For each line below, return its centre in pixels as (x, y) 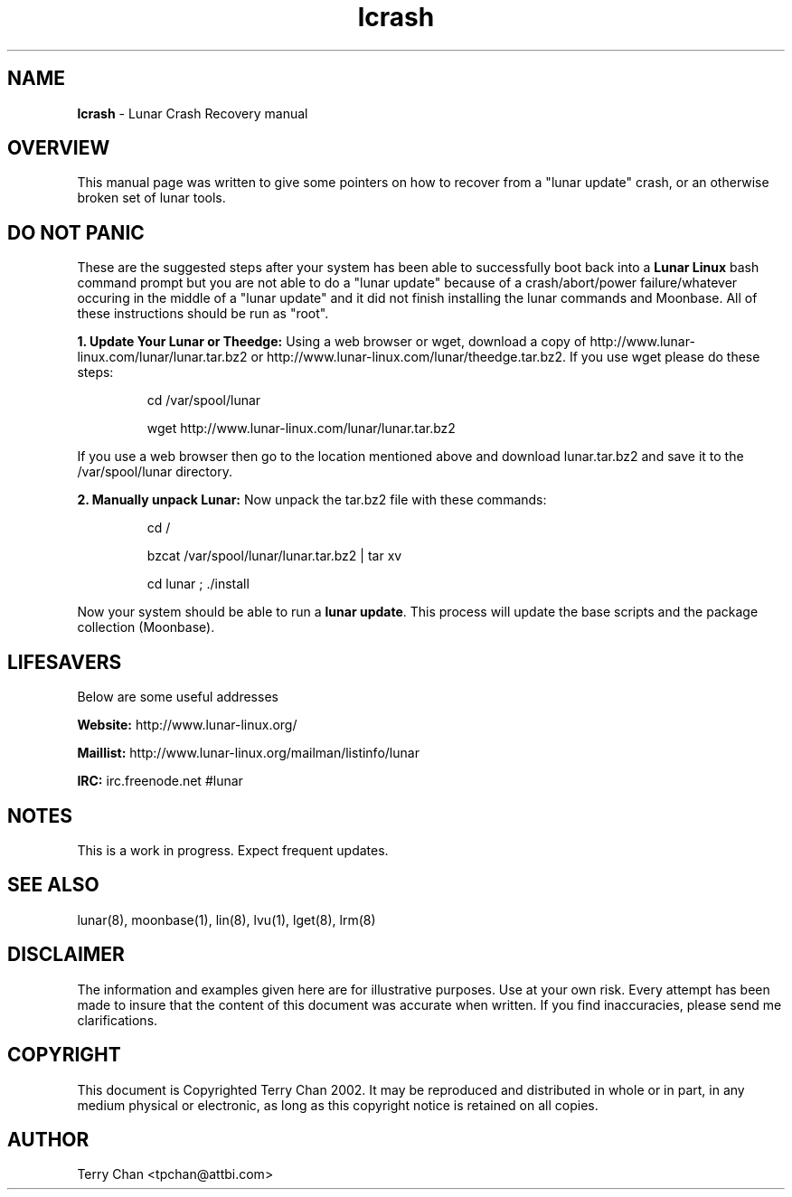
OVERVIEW (59, 148)
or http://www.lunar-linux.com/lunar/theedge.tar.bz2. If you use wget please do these (505, 357)
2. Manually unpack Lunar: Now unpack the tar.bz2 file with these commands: (312, 500)
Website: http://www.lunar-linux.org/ (187, 725)
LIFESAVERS (65, 662)
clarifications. (118, 1020)
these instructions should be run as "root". (203, 314)
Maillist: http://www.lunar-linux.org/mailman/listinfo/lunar (248, 753)
